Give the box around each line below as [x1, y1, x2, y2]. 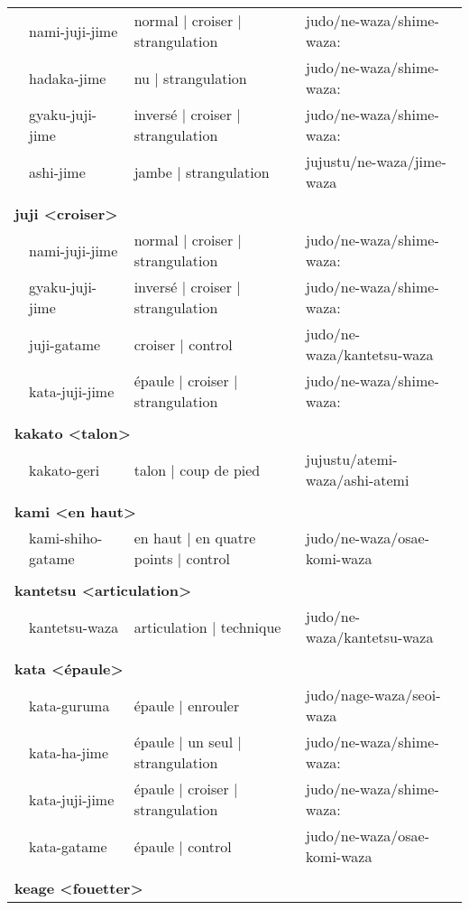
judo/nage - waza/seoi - [306, 684, 441, 705]
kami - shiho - [29, 527, 103, 548]
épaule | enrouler [133, 694, 240, 716]
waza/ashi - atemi [306, 469, 409, 490]
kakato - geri [29, 459, 100, 480]
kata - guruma [29, 694, 110, 716]
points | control [133, 548, 231, 569]
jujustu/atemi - [306, 449, 398, 469]
